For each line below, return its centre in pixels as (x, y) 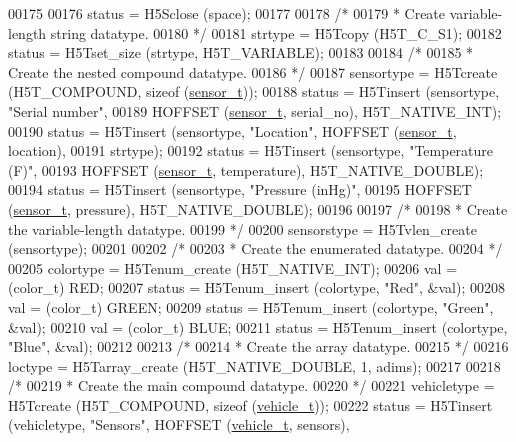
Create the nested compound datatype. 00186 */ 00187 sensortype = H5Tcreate (253, 71)
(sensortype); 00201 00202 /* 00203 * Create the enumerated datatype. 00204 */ (255, 248)
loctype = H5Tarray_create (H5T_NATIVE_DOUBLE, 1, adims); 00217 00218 (254, 365)
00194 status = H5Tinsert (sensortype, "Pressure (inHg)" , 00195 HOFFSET (240, 189)
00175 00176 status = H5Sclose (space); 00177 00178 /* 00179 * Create (227, 13)
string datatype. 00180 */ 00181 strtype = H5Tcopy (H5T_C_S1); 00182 (276, 32)
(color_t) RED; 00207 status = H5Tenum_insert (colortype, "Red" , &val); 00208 (256, 287)
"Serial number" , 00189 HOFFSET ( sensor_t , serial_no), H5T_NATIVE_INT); (255, 110)
